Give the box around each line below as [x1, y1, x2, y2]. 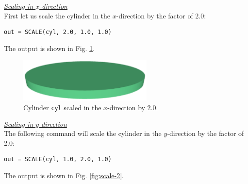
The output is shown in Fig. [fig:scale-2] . [4, 170, 124, 180]
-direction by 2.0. [107, 102, 158, 112]
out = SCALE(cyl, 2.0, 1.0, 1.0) [4, 29, 112, 36]
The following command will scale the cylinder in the [4, 128, 162, 138]
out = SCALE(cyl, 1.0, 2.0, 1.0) [4, 156, 112, 163]
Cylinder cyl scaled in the [23, 102, 101, 112]
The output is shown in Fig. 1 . [4, 43, 95, 53]
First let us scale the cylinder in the [4, 10, 111, 20]
